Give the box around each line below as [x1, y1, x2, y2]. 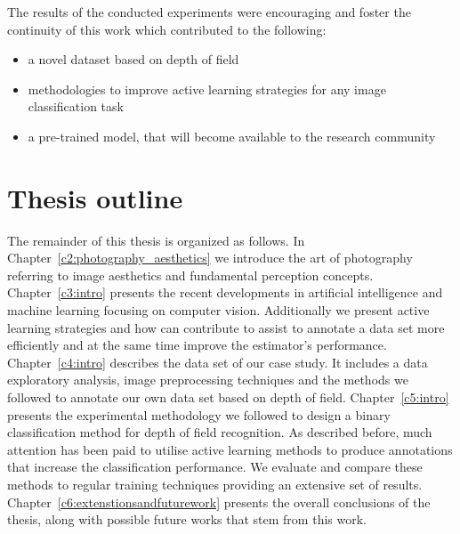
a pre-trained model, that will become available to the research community [28, 126, 436, 145]
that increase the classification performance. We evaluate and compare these [7, 457, 423, 476]
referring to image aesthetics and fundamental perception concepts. [7, 265, 374, 284]
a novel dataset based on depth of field [28, 50, 239, 69]
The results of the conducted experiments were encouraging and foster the [7, 3, 411, 20]
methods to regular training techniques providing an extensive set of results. [7, 475, 423, 493]
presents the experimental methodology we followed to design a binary [7, 405, 391, 424]
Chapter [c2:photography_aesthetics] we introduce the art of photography [7, 248, 413, 267]
